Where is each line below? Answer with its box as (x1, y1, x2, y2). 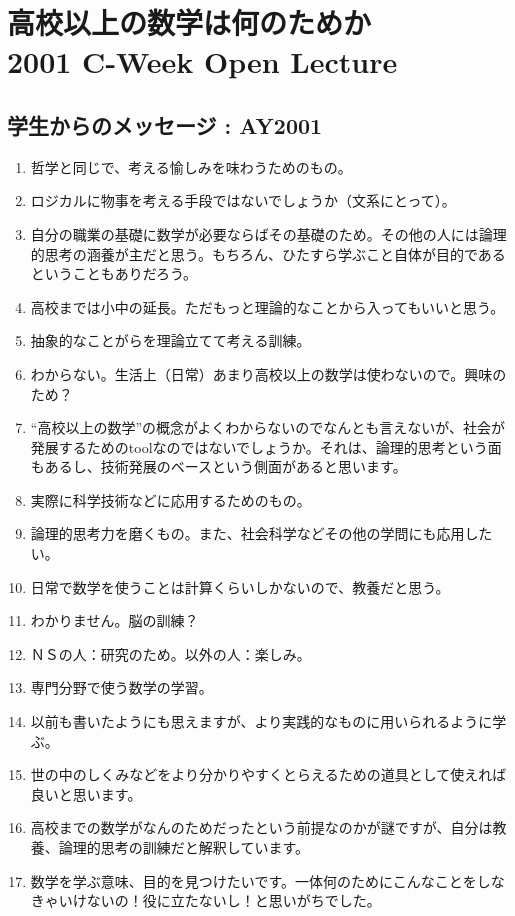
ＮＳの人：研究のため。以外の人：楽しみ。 (30, 643, 311, 664)
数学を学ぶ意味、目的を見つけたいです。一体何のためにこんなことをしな (30, 870, 505, 891)
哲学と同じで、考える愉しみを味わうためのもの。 (30, 156, 352, 177)
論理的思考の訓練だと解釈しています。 (58, 837, 309, 858)
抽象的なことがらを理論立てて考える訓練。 (30, 330, 311, 351)
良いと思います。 (30, 783, 142, 804)
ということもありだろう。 (30, 263, 198, 284)
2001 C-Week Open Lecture (7, 41, 398, 82)
